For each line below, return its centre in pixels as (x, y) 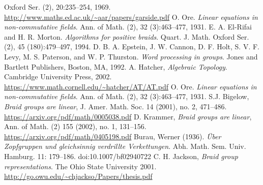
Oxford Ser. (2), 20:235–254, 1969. (57, 7)
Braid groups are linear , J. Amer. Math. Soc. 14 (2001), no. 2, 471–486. (115, 106)
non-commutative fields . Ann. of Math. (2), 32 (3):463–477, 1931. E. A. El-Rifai (128, 27)
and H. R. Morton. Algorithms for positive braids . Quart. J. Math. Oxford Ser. (127, 36)
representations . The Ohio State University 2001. (80, 166)
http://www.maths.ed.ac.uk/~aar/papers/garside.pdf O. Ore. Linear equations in (131, 17)
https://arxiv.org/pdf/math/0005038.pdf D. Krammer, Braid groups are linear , (128, 116)
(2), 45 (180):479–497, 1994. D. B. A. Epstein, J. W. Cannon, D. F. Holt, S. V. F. (132, 47)
